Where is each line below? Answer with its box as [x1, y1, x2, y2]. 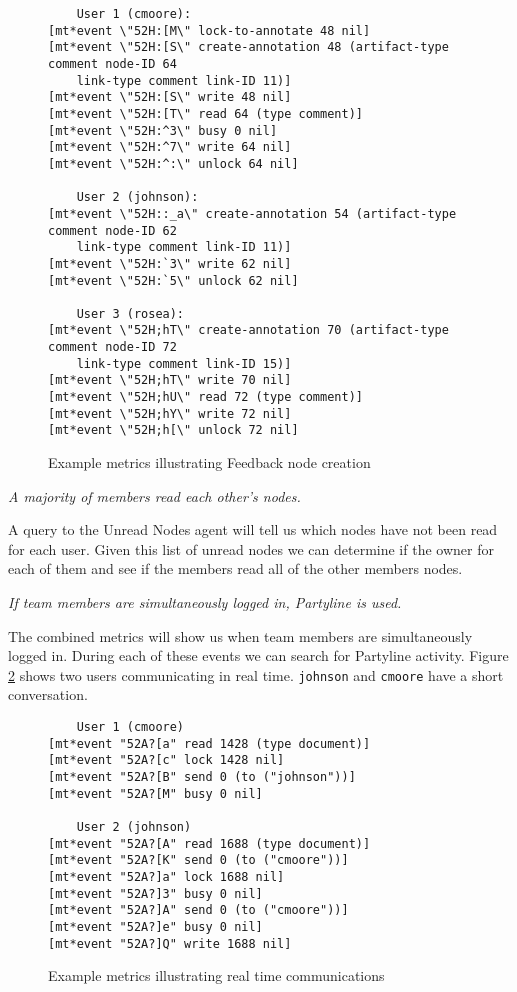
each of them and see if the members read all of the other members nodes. [8, 558, 463, 579]
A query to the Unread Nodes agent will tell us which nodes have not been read [8, 519, 498, 540]
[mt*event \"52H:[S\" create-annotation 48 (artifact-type [48, 40, 449, 55]
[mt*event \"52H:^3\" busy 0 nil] [48, 123, 278, 138]
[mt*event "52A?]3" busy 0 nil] [48, 886, 263, 901]
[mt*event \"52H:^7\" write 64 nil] [48, 140, 292, 155]
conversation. [8, 684, 88, 705]
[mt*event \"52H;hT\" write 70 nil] [48, 373, 292, 388]
